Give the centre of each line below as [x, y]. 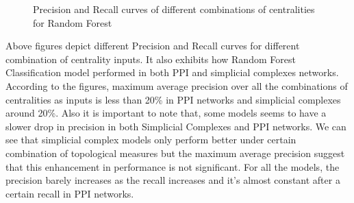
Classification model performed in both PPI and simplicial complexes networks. [172, 72]
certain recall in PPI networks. [70, 193]
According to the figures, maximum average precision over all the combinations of [177, 85]
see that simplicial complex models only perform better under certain [151, 140]
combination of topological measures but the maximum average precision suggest [175, 153]
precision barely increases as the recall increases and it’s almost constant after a [173, 180]
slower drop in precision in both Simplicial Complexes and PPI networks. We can [176, 126]
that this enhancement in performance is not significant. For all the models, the [173, 166]
